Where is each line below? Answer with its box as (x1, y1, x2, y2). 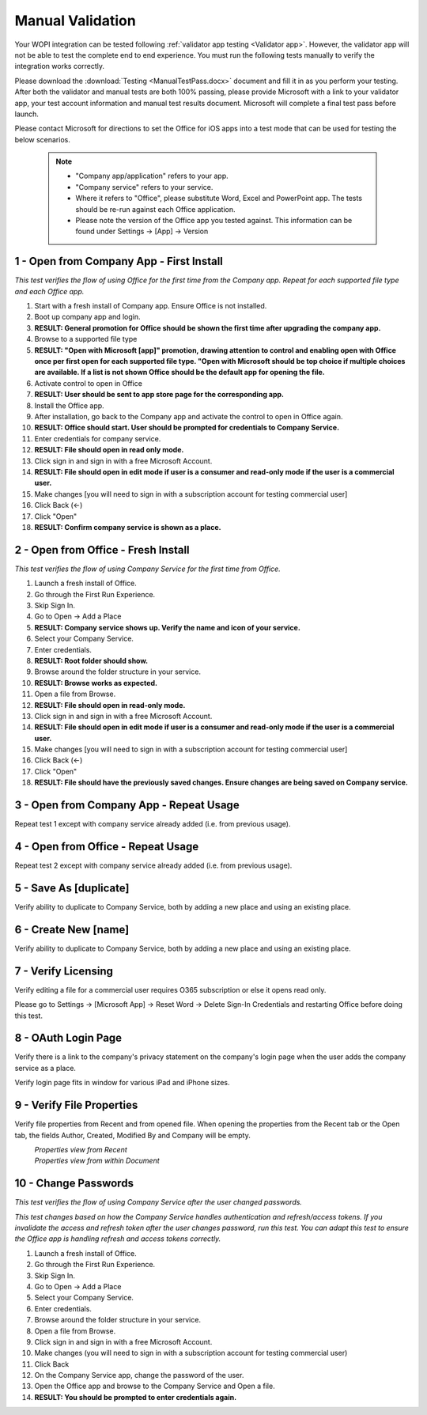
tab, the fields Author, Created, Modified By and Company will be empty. (14, 1130, 251, 1140)
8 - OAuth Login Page (14, 1031, 123, 1045)
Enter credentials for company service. (34, 433, 161, 443)
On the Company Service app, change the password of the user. (34, 1371, 244, 1380)
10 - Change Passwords (14, 1177, 134, 1190)
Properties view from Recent (34, 1144, 128, 1154)
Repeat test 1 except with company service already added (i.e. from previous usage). (14, 819, 291, 829)
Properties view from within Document (34, 1156, 160, 1166)
